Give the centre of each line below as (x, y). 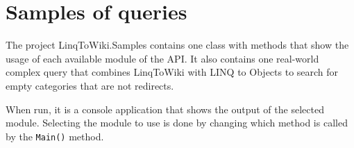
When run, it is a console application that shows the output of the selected (165, 109)
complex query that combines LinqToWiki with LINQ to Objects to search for (172, 72)
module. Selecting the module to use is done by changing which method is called (177, 123)
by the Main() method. (55, 136)
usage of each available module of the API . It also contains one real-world (162, 58)
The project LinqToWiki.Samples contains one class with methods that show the (177, 45)
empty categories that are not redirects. (90, 85)
